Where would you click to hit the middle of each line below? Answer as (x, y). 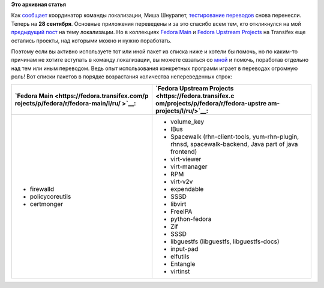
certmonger (46, 204)
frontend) (184, 151)
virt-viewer (186, 159)
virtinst (180, 271)
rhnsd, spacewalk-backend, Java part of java (234, 144)
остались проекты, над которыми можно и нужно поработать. (91, 40)
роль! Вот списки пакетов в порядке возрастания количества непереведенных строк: (121, 77)
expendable (187, 189)
